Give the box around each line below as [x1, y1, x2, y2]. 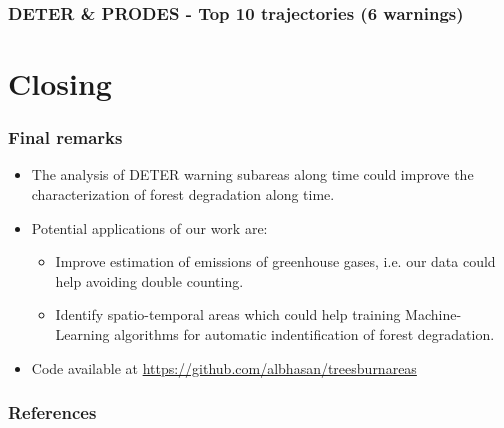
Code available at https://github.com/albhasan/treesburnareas [31, 357, 417, 378]
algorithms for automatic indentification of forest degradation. [114, 324, 495, 344]
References [8, 400, 97, 425]
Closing [8, 63, 112, 104]
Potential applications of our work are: [31, 217, 268, 238]
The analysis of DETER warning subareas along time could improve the [31, 164, 474, 185]
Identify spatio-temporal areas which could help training [55, 304, 401, 325]
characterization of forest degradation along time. [31, 184, 335, 205]
